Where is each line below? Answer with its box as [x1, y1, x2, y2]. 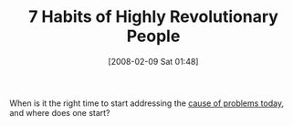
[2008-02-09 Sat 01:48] [108, 56, 199, 67]
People [126, 26, 181, 47]
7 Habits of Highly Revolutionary [28, 6, 278, 27]
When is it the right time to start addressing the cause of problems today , [9, 98, 285, 109]
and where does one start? [9, 107, 111, 118]
